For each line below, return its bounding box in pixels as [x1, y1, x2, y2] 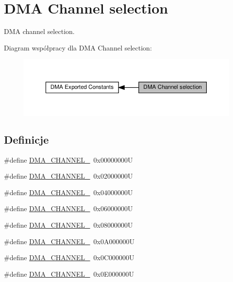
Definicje [4, 132, 49, 147]
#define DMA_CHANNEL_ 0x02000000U [4, 171, 133, 181]
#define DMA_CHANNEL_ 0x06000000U [4, 203, 133, 214]
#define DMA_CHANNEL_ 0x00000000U [4, 154, 133, 165]
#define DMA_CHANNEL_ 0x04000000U [4, 187, 133, 197]
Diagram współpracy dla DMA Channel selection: [4, 42, 152, 52]
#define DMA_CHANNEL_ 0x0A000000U [4, 236, 134, 246]
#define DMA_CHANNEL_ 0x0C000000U [4, 252, 134, 263]
